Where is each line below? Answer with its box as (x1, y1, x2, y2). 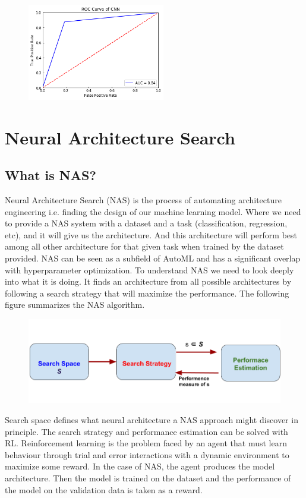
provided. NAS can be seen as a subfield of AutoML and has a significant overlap (5, 252, 301, 264)
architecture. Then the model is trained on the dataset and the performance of (5, 472, 291, 484)
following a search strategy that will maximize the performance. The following (5, 286, 289, 299)
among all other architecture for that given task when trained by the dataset (5, 240, 284, 253)
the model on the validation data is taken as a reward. (5, 483, 203, 496)
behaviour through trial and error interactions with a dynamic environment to (5, 448, 289, 461)
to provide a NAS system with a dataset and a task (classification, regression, (5, 217, 288, 229)
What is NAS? (5, 166, 96, 184)
